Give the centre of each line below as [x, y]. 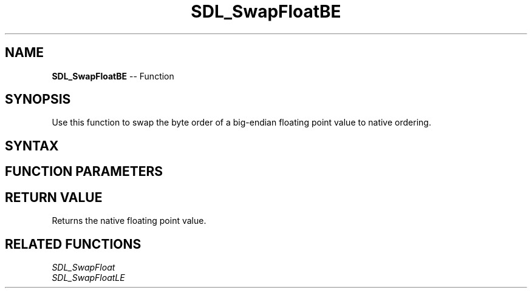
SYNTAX [32, 146]
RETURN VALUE [54, 197]
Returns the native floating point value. [129, 221]
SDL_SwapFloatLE [88, 277]
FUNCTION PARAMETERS [84, 172]
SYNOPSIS [38, 99]
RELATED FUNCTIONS [73, 244]
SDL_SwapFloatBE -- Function [113, 76]
